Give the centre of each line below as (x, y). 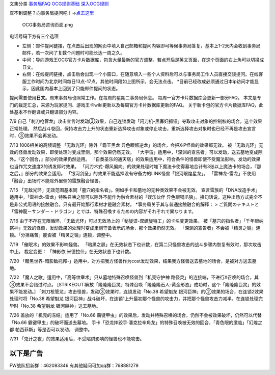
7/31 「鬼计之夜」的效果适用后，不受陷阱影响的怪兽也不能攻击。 (77, 339)
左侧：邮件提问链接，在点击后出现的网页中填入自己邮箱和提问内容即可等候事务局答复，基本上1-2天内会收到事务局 (141, 45)
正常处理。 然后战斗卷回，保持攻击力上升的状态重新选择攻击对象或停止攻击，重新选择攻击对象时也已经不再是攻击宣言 (133, 128)
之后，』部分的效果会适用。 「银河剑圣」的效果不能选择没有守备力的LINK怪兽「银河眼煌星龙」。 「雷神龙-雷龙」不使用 (133, 174)
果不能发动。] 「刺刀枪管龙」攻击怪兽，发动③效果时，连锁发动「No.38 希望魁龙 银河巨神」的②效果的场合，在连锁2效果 (136, 292)
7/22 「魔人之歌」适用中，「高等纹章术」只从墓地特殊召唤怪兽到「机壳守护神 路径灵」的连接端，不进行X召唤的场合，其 (134, 277)
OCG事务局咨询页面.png (48, 24)
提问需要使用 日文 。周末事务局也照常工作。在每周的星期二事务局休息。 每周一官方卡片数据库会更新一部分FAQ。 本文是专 (135, 98)
